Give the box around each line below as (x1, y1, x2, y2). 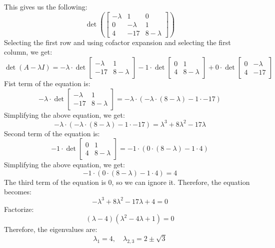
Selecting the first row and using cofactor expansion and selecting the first (4, 37, 231, 47)
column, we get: (4, 47, 52, 57)
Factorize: (4, 203, 34, 214)
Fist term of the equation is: (4, 78, 90, 88)
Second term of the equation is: (4, 128, 100, 138)
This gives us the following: (4, 2, 87, 12)
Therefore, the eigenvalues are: (4, 224, 97, 234)
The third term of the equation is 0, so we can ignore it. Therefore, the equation (4, 176, 250, 187)
